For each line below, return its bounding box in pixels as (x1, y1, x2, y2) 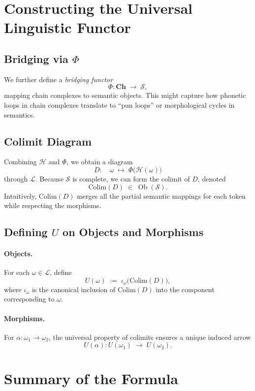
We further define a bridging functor (4, 74, 113, 84)
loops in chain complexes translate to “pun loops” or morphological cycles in (4, 99, 235, 110)
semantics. (4, 109, 35, 120)
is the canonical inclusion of (32, 284, 116, 294)
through (4, 173, 28, 183)
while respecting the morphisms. (4, 200, 101, 211)
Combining (4, 156, 37, 167)
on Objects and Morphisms (63, 224, 204, 240)
